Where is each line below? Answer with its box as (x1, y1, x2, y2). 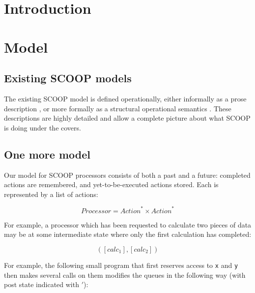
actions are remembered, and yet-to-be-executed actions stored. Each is (4, 179, 219, 190)
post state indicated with (4, 279, 79, 290)
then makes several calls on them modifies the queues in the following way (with (4, 269, 246, 280)
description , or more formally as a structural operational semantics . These (4, 103, 231, 113)
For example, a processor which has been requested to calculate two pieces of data (4, 219, 252, 229)
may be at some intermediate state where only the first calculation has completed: (4, 229, 252, 239)
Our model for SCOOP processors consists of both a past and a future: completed (4, 169, 251, 180)
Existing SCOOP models (4, 70, 132, 86)
